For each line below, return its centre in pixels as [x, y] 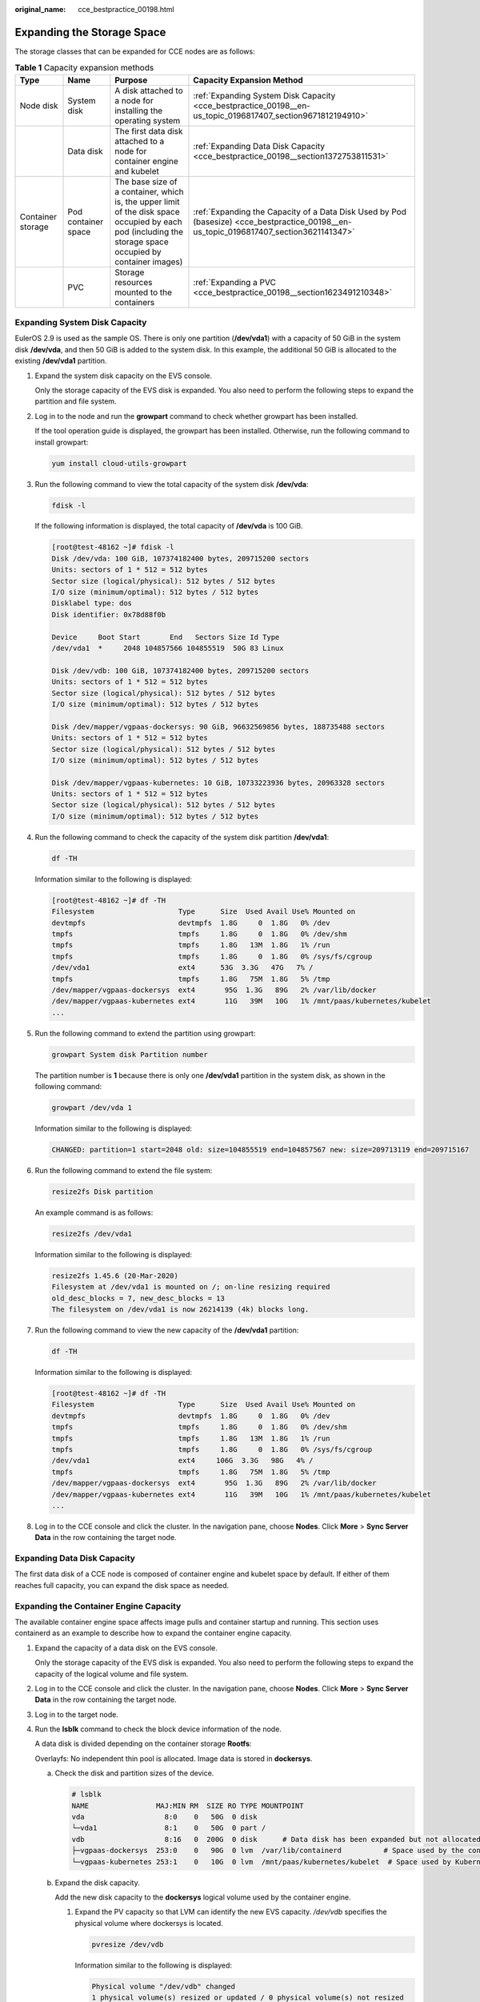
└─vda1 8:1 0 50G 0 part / [169, 1828]
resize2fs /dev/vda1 [92, 1234]
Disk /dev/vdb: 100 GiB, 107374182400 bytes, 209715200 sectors [180, 670]
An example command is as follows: [94, 1212]
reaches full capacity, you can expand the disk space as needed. [122, 1585]
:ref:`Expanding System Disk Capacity [264, 95]
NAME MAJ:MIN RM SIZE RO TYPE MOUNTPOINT [188, 1805]
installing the [139, 111]
